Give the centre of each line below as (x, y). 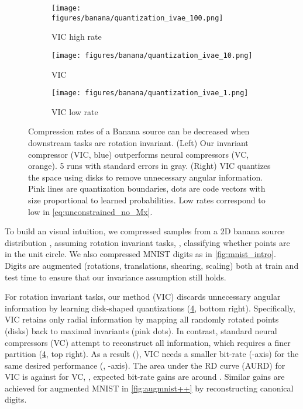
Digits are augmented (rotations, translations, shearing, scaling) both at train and (152, 265)
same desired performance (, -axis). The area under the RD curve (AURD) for (145, 365)
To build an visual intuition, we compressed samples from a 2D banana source (145, 231)
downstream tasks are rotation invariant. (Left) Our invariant (138, 143)
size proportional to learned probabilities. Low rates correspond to (147, 200)
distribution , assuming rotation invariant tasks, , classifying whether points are (147, 242)
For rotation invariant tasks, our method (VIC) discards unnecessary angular (143, 297)
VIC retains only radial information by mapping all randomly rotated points (142, 319)
